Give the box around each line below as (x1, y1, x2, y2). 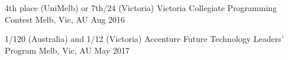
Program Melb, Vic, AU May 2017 (5, 44, 130, 56)
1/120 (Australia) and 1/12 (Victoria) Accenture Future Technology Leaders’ (5, 33, 284, 45)
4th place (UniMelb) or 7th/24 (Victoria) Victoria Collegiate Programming (5, 2, 277, 13)
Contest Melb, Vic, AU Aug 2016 (5, 13, 125, 25)
